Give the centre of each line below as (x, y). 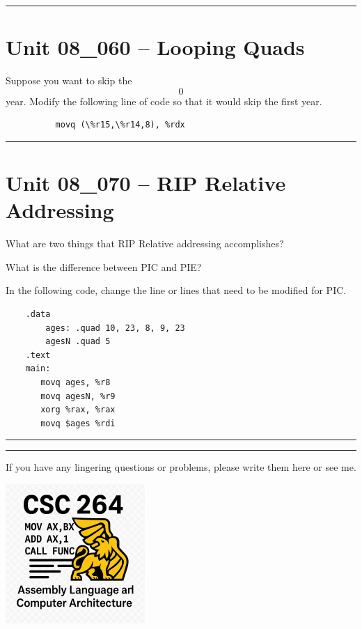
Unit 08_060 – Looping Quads (155, 47)
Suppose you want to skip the (69, 80)
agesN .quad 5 (78, 342)
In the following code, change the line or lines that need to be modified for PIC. (176, 290)
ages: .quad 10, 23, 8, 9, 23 (115, 328)
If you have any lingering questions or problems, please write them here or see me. (181, 467)
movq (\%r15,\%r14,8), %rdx (120, 125)
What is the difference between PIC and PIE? (104, 266)
